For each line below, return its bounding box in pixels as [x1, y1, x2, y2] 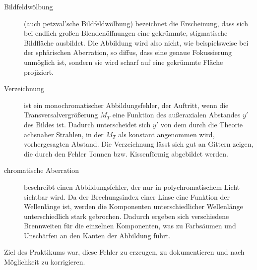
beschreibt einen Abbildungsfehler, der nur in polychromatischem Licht [24, 181, 240, 192]
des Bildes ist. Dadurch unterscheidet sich [24, 119, 151, 129]
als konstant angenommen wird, [118, 129, 215, 139]
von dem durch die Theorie [160, 119, 243, 129]
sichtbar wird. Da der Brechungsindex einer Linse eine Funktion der [24, 191, 230, 202]
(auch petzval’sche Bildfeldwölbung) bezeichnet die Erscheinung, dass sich [24, 18, 248, 28]
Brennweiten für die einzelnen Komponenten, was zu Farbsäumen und [24, 220, 236, 231]
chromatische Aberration [4, 165, 79, 175]
